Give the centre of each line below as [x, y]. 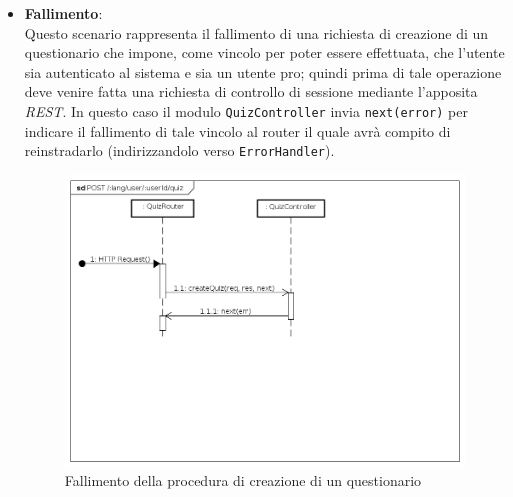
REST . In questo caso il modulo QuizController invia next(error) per [246, 110]
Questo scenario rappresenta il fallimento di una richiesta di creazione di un [256, 32]
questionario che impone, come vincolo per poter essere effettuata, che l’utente [264, 52]
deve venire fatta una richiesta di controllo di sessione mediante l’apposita [251, 91]
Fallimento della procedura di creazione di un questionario [243, 480]
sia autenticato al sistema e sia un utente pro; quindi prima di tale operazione [263, 71]
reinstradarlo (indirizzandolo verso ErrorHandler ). [179, 150]
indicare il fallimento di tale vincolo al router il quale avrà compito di [237, 130]
